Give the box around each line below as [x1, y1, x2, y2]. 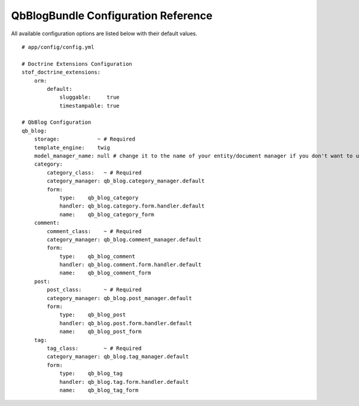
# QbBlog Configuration [22, 119, 92, 126]
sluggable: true [59, 94, 120, 101]
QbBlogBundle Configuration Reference [11, 9, 213, 22]
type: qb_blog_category [59, 194, 139, 201]
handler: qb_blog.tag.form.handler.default [59, 378, 189, 385]
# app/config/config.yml [22, 44, 95, 50]
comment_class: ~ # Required [47, 228, 142, 234]
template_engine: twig [34, 144, 111, 151]
